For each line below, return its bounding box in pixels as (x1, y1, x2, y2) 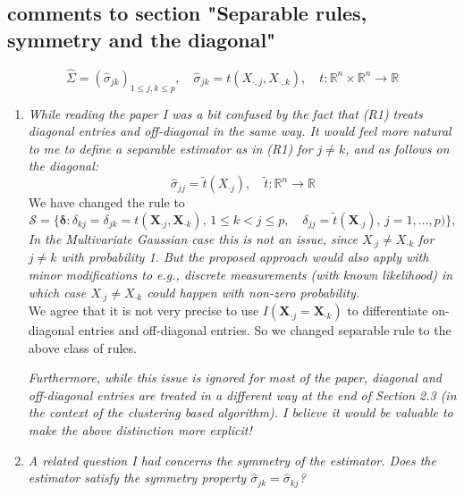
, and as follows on (345, 138, 450, 157)
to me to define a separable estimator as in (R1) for (28, 138, 313, 157)
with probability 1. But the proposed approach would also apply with (61, 247, 429, 266)
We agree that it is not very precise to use (28, 301, 259, 320)
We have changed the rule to (28, 193, 185, 212)
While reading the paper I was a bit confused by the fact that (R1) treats (28, 104, 423, 122)
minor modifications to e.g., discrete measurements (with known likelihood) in (28, 265, 453, 284)
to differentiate (347, 301, 428, 320)
